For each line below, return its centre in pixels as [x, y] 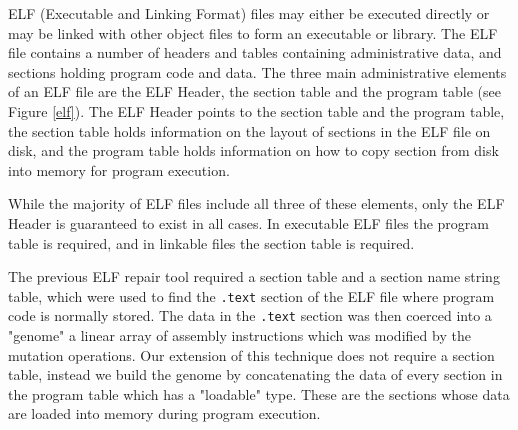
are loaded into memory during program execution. [164, 413]
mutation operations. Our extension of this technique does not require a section [251, 354]
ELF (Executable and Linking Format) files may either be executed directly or [249, 13]
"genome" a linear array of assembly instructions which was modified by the [239, 335]
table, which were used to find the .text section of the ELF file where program [251, 295]
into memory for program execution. [119, 169]
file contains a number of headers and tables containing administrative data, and [255, 52]
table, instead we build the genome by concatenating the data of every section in [255, 374]
